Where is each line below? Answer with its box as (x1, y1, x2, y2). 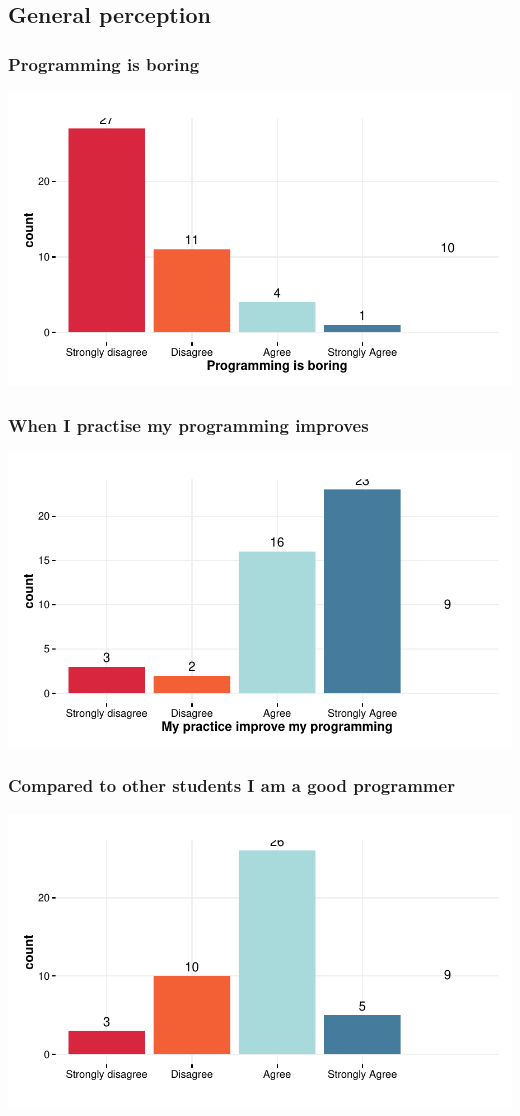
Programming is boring (8, 51, 200, 76)
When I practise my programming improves (8, 412, 369, 437)
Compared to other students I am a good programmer (8, 773, 455, 798)
